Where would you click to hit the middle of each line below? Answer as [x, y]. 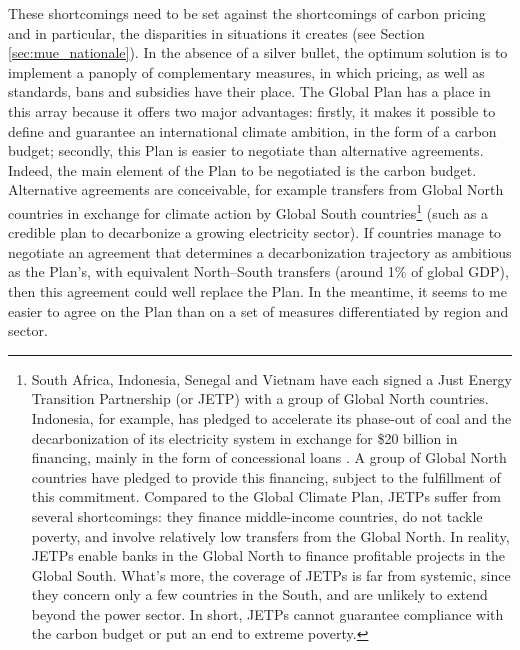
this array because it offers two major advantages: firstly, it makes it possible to [252, 110]
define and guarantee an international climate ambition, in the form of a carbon [252, 130]
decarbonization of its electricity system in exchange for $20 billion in [244, 437]
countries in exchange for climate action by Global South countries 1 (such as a [248, 211]
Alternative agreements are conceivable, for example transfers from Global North [256, 189]
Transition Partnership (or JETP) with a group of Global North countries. [260, 398]
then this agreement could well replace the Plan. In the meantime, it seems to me [257, 290]
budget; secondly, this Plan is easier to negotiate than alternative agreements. [246, 150]
